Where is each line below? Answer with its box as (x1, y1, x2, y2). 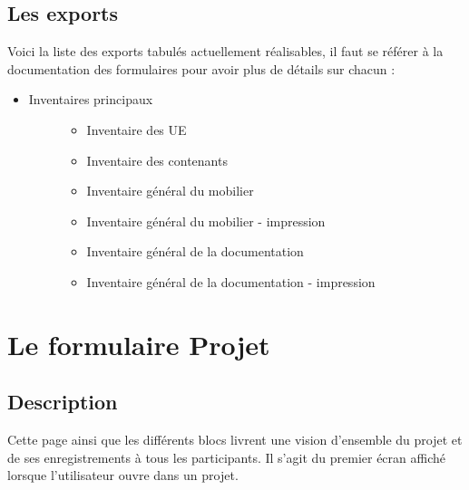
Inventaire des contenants (86, 150, 228, 169)
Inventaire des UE (86, 120, 187, 139)
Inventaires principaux (28, 90, 153, 109)
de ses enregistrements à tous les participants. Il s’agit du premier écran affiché (7, 447, 445, 466)
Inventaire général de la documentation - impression (86, 272, 376, 291)
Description (7, 388, 118, 416)
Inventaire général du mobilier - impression (86, 211, 326, 230)
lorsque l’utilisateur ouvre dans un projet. (7, 466, 239, 485)
